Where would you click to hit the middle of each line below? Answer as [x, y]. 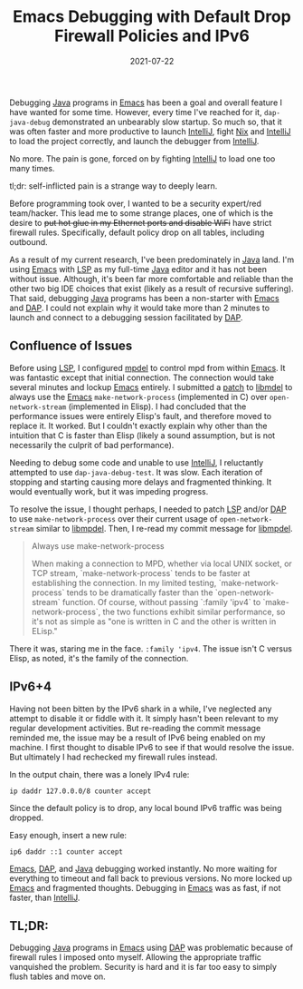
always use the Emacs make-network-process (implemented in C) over [139, 397]
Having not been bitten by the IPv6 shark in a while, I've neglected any [141, 709]
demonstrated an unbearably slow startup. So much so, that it [167, 122]
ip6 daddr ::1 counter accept [66, 852]
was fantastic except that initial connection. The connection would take [142, 377]
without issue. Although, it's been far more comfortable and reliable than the [151, 279]
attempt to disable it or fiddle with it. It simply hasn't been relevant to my [144, 718]
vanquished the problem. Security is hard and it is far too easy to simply [143, 967]
